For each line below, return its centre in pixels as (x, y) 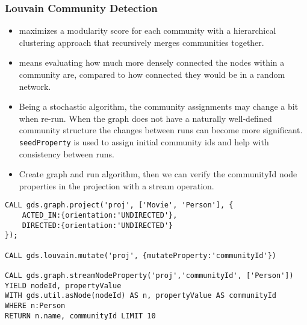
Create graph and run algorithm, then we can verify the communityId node (158, 174)
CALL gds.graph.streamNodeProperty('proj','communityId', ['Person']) (149, 276)
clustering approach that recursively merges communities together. (141, 42)
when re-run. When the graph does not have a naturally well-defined (145, 118)
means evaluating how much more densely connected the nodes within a (152, 62)
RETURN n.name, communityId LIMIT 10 (80, 316)
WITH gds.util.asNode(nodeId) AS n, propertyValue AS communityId (141, 296)
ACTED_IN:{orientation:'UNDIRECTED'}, (100, 216)
